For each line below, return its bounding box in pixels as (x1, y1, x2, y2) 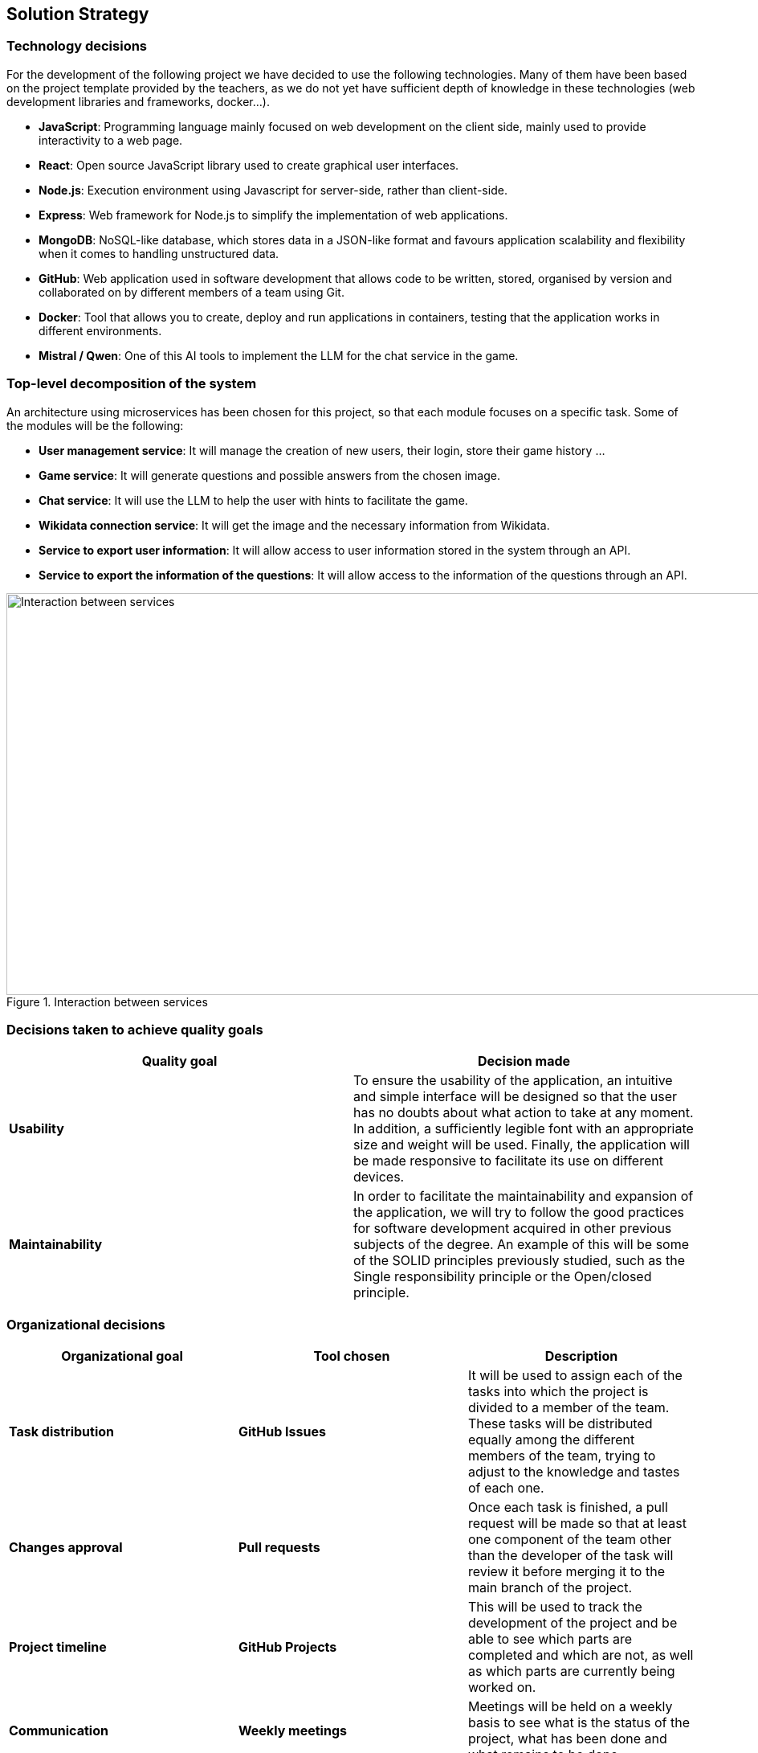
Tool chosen (313, 1348, 390, 1365)
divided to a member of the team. (467, 1399, 670, 1416)
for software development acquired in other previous (353, 1220, 672, 1237)
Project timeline (9, 1639, 107, 1656)
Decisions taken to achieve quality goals (6, 1021, 263, 1038)
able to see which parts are (467, 1631, 633, 1648)
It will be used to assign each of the (467, 1367, 683, 1384)
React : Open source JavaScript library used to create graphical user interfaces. (39, 158, 459, 172)
